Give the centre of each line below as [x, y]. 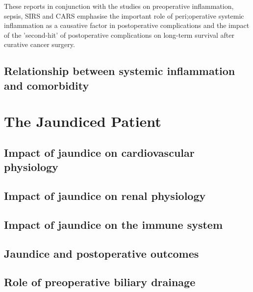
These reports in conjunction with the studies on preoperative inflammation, [119, 6]
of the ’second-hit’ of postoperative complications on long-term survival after [119, 35]
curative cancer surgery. [39, 44]
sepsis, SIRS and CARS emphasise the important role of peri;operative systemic [124, 15]
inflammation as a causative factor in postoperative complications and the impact [127, 25]
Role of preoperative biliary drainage [100, 282]
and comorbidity [47, 85]
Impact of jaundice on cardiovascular [99, 152]
